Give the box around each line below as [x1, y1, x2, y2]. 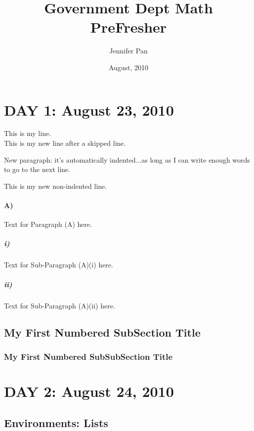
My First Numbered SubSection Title [4, 324, 201, 340]
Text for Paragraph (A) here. [4, 219, 92, 229]
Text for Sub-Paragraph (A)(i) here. [4, 259, 113, 270]
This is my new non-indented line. [4, 180, 107, 191]
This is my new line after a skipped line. [4, 138, 126, 148]
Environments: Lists [4, 415, 108, 430]
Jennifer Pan [109, 45, 148, 56]
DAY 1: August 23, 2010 [4, 99, 174, 120]
